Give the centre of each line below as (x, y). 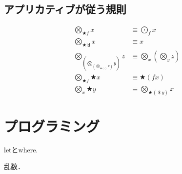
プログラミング (52, 126)
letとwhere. (21, 149)
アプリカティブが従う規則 (65, 9)
